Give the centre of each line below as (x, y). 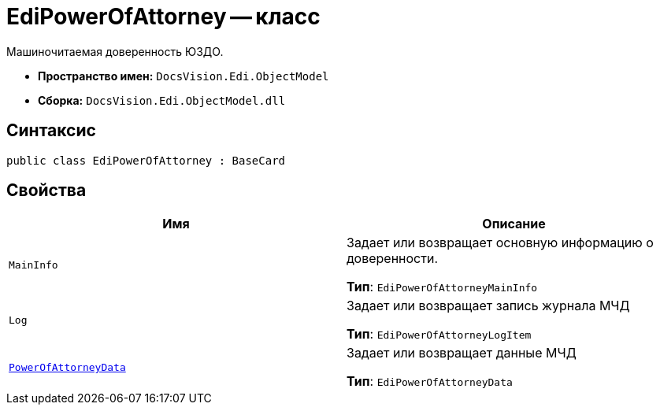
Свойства (46, 191)
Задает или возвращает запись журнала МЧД (488, 306)
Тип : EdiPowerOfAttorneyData (430, 381)
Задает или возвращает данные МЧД (462, 353)
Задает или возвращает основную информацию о (500, 243)
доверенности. (392, 259)
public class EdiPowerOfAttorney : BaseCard (146, 160)
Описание (514, 224)
